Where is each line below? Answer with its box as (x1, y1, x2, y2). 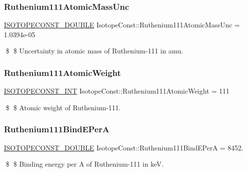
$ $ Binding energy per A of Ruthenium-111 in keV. (5, 159, 164, 169)
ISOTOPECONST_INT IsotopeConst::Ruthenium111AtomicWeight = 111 (4, 86, 230, 96)
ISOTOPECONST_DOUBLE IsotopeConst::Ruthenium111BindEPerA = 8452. (4, 142, 244, 152)
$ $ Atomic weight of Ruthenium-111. (5, 102, 121, 112)
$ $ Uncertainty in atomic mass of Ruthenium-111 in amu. (5, 46, 183, 56)
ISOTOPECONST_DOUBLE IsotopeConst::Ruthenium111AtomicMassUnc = (4, 20, 240, 30)
